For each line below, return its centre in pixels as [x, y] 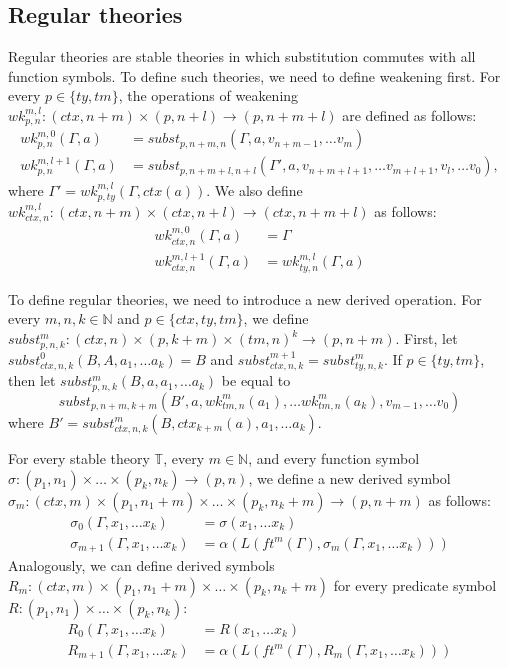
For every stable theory [79, 457]
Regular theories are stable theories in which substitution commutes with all [242, 56]
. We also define [254, 189]
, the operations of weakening [208, 95]
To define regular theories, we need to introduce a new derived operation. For [245, 298]
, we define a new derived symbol [349, 477]
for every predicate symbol [415, 584]
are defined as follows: [409, 114]
